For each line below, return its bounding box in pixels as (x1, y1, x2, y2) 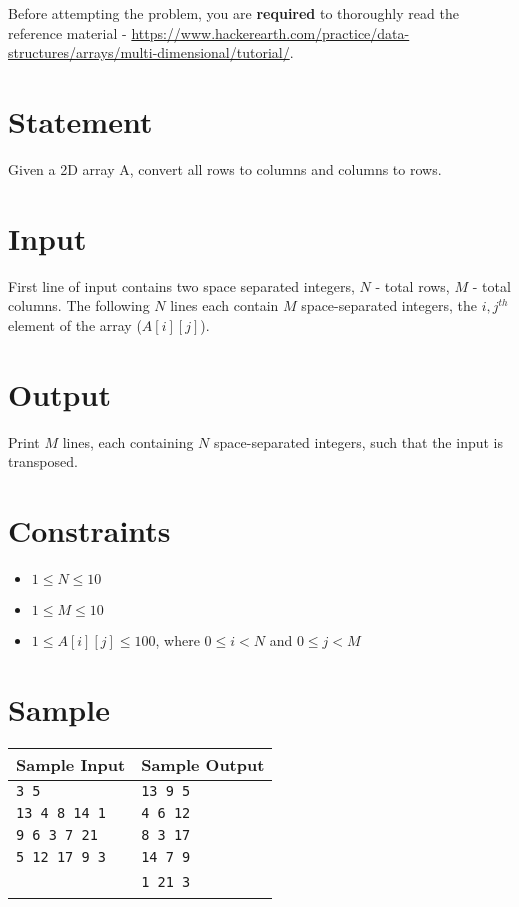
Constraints (8, 509, 171, 550)
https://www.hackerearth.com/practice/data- (131, 22, 410, 43)
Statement (8, 100, 153, 141)
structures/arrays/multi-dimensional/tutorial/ (8, 42, 290, 63)
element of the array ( (8, 314, 142, 335)
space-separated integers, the (301, 295, 478, 316)
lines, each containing (62, 431, 194, 452)
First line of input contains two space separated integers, (8, 275, 355, 296)
